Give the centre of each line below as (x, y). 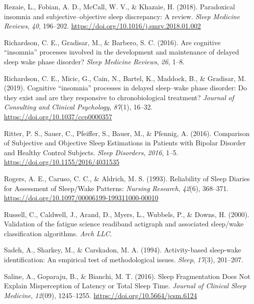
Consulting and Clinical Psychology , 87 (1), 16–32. (78, 107)
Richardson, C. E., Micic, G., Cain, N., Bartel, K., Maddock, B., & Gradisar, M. (125, 78)
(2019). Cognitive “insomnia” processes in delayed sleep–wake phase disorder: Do (126, 88)
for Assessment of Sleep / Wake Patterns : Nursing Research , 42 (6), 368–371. (116, 188)
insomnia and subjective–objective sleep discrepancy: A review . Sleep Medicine (122, 16)
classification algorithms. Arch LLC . (58, 233)
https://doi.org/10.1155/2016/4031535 (62, 162)
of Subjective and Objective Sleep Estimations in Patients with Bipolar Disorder (125, 143)
